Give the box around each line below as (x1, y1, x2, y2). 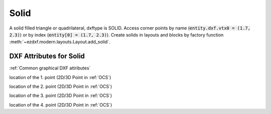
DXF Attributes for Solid (9, 52, 85, 60)
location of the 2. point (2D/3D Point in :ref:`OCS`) (9, 83, 112, 89)
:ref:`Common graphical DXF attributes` (9, 65, 91, 71)
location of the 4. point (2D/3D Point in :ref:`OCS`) (9, 101, 112, 107)
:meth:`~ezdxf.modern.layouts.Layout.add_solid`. (9, 39, 110, 45)
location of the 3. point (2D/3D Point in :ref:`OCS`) (9, 92, 112, 98)
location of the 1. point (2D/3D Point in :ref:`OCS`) (9, 74, 111, 80)
